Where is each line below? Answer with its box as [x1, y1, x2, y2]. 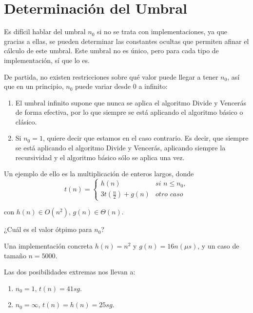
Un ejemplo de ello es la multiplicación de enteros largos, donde [4, 168, 194, 179]
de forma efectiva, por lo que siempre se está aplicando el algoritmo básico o [15, 107, 243, 117]
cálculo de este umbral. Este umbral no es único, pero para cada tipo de [4, 45, 219, 56]
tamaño [4, 250, 26, 260]
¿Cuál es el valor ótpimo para [4, 224, 92, 234]
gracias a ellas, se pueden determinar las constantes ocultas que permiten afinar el [4, 36, 249, 46]
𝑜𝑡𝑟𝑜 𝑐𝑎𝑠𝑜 [156, 191, 183, 198]
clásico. [15, 116, 37, 126]
